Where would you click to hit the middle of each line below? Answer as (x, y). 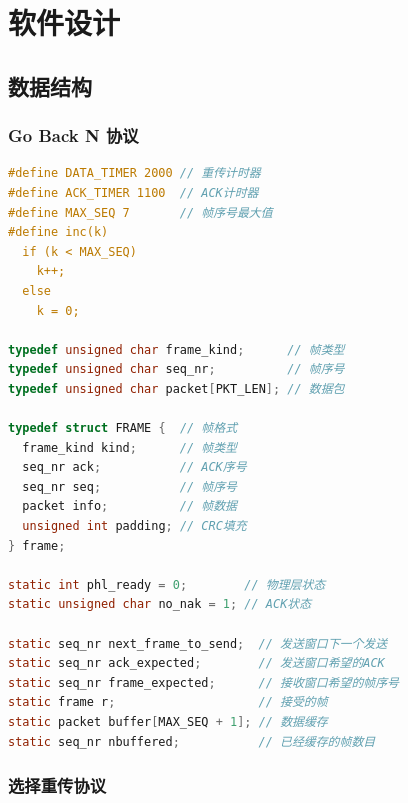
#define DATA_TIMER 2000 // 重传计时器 (134, 173)
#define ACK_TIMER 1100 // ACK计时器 (133, 192)
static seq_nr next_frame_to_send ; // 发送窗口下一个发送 (198, 643)
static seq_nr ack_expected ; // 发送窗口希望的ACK (196, 663)
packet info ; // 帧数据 (129, 506)
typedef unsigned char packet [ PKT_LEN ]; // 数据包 (176, 388)
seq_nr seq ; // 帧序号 (129, 486)
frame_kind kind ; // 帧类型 (129, 447)
